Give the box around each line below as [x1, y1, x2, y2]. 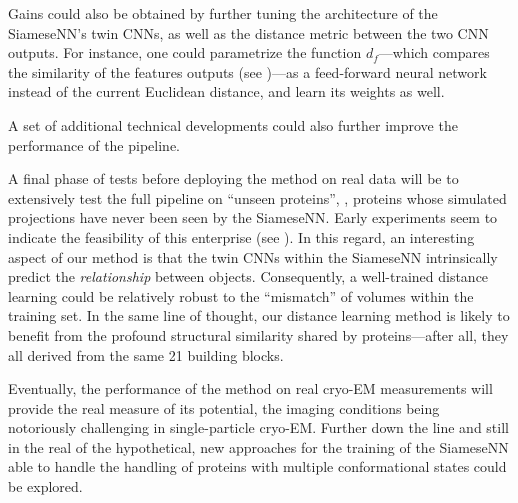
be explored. [8, 476, 83, 497]
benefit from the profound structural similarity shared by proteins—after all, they [8, 324, 509, 345]
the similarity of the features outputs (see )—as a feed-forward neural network [8, 61, 487, 82]
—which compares [378, 42, 490, 63]
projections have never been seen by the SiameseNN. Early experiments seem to [8, 207, 498, 228]
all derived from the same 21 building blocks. [8, 344, 284, 365]
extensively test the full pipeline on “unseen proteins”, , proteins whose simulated [8, 187, 507, 208]
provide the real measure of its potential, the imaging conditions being [8, 397, 440, 418]
